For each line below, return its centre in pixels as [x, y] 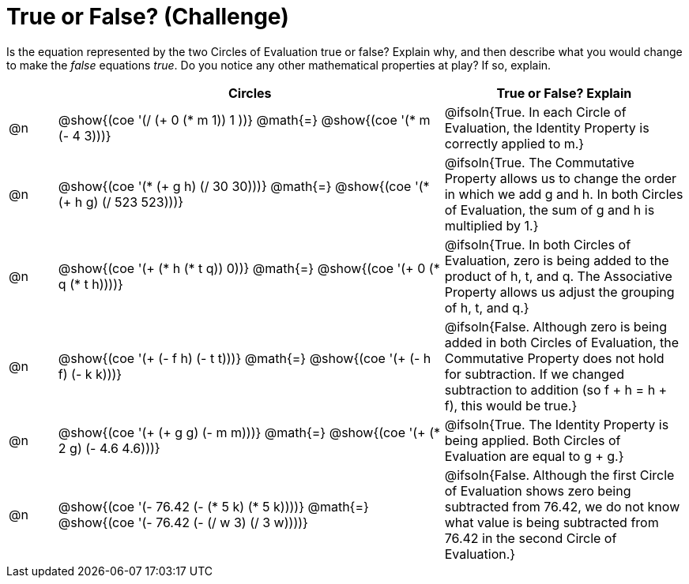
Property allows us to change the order [561, 178]
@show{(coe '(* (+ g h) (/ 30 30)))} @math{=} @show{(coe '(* [244, 186]
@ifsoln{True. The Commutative [539, 162]
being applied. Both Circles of [533, 440]
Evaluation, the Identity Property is [547, 127]
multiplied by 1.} [491, 225]
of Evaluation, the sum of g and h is [550, 210]
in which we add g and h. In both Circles [564, 194]
